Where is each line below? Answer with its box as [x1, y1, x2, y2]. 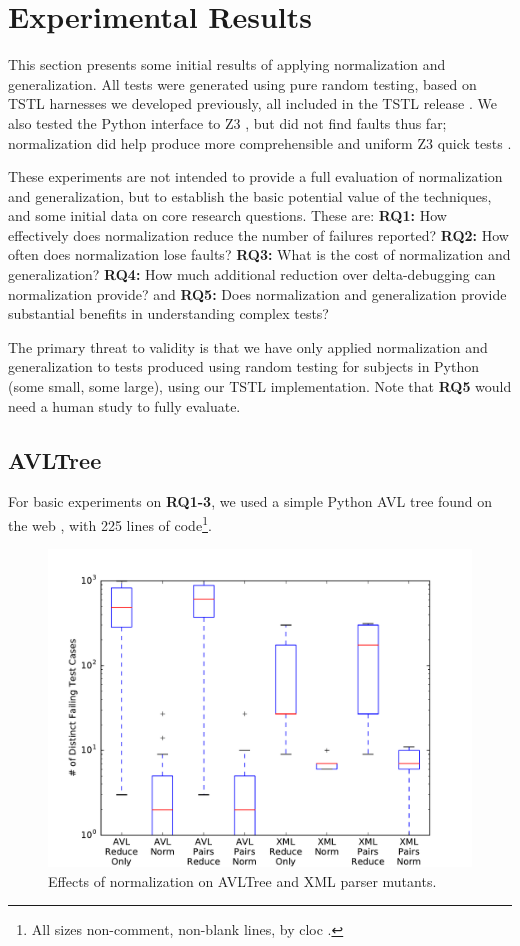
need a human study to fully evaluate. [8, 395, 241, 416]
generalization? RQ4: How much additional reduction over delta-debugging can [8, 264, 496, 285]
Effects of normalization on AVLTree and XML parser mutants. [48, 870, 437, 891]
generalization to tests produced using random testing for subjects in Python [8, 356, 480, 377]
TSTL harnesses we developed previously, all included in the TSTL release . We [8, 93, 497, 114]
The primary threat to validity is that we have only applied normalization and [8, 336, 488, 357]
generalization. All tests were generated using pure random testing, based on [8, 73, 477, 94]
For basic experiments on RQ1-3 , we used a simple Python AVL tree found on [8, 491, 493, 512]
